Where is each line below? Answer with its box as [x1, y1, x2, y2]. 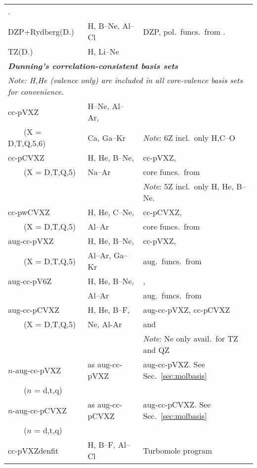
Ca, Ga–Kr [87, 131, 126, 143]
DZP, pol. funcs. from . [143, 25, 225, 37]
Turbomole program [143, 444, 213, 456]
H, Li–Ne [87, 46, 119, 57]
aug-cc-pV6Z [8, 275, 52, 287]
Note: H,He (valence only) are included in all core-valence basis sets [8, 74, 243, 86]
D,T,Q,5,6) [8, 137, 46, 149]
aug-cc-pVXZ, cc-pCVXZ [143, 304, 230, 315]
